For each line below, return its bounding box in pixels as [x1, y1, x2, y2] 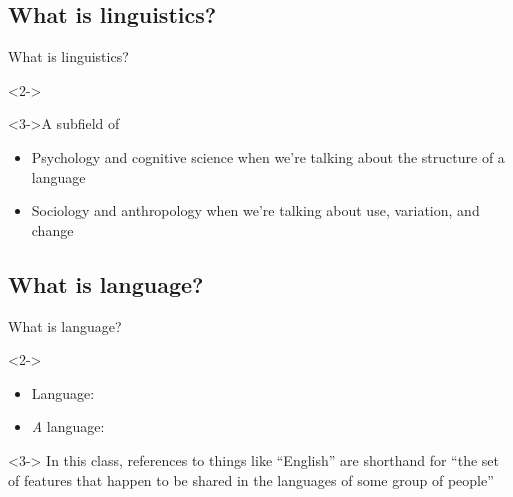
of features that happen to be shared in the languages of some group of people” [8, 469, 494, 490]
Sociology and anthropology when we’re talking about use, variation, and [31, 200, 480, 221]
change [31, 219, 74, 240]
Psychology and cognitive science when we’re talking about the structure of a [31, 146, 505, 167]
